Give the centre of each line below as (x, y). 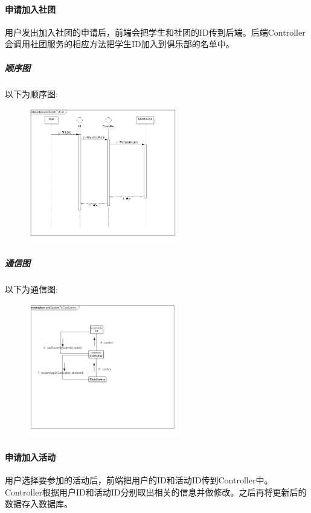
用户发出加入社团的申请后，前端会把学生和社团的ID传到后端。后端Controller (155, 32)
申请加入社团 (30, 9)
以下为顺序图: (31, 93)
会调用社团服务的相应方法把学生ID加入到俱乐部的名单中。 (120, 44)
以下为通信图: (31, 289)
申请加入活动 (30, 457)
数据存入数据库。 (39, 504)
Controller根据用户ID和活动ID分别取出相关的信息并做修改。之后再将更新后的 (156, 492)
